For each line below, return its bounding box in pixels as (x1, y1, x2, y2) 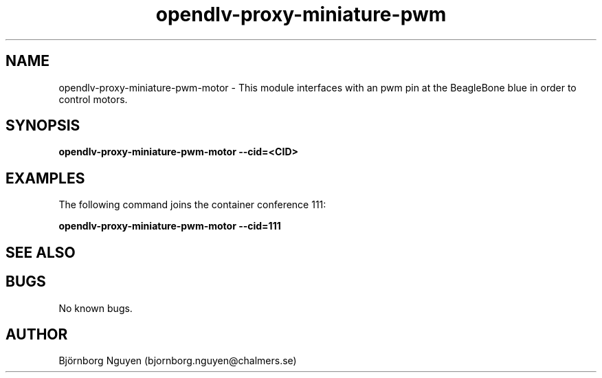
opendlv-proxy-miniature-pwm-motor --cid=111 (58, 220, 281, 232)
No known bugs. (58, 302, 133, 314)
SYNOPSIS (5, 117, 80, 135)
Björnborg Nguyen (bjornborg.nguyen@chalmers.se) (58, 355, 297, 367)
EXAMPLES (5, 169, 85, 187)
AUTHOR (5, 325, 68, 343)
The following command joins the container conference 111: (58, 199, 326, 211)
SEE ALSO (5, 243, 76, 261)
